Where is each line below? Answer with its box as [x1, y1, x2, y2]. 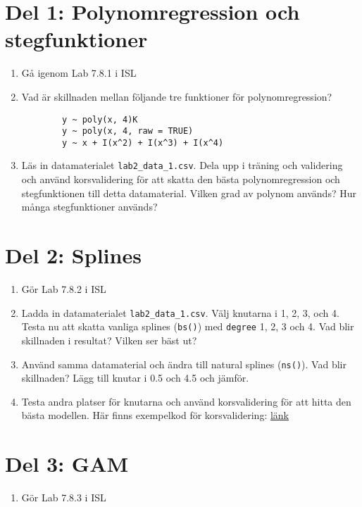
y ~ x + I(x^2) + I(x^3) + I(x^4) [62, 137, 224, 148]
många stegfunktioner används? [21, 199, 158, 214]
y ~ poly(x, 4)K [62, 114, 138, 125]
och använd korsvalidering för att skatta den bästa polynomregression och [21, 172, 340, 187]
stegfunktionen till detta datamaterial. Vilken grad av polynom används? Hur [21, 185, 356, 200]
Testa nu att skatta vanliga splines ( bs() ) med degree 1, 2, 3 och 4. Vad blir [21, 319, 354, 334]
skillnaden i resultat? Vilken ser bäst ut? [21, 332, 197, 347]
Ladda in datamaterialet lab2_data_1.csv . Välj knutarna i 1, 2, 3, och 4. [21, 305, 339, 320]
